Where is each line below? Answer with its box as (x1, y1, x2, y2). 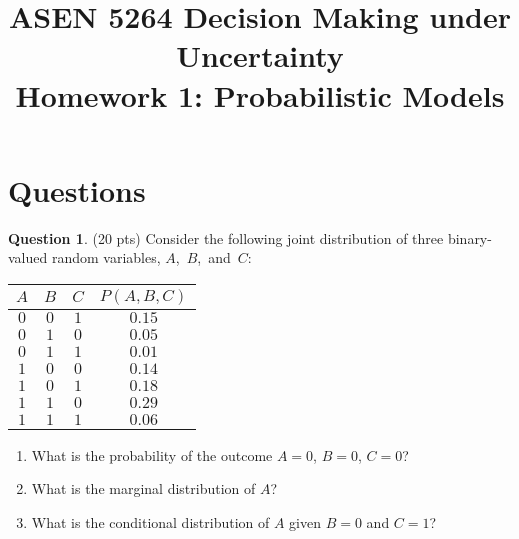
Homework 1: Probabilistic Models (15, 74, 505, 115)
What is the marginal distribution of (31, 478, 256, 499)
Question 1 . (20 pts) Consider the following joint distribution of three (8, 227, 444, 248)
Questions (8, 169, 146, 210)
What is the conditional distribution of (31, 512, 270, 533)
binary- (447, 227, 492, 248)
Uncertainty (176, 35, 344, 76)
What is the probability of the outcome (31, 444, 273, 465)
